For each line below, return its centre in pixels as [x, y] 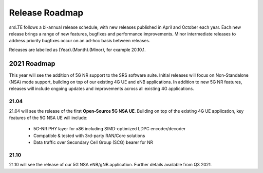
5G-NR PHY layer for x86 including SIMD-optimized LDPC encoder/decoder [110, 129]
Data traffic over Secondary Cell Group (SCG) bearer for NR [93, 142]
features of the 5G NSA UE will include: [48, 118]
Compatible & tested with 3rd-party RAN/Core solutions [89, 136]
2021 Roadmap [32, 63]
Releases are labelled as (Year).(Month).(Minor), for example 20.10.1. [77, 50]
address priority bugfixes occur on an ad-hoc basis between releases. [80, 41]
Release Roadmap [46, 13]
